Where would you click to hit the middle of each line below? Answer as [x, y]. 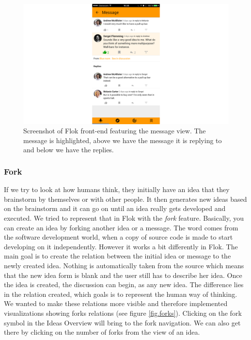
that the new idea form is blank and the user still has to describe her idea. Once [123, 275]
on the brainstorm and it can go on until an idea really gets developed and [115, 208]
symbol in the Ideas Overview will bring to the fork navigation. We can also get [122, 322]
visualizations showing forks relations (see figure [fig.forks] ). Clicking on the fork [123, 313]
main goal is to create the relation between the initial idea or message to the [118, 256]
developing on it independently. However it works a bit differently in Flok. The [121, 246]
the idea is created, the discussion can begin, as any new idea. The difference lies [124, 284]
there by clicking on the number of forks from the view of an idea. [102, 332]
